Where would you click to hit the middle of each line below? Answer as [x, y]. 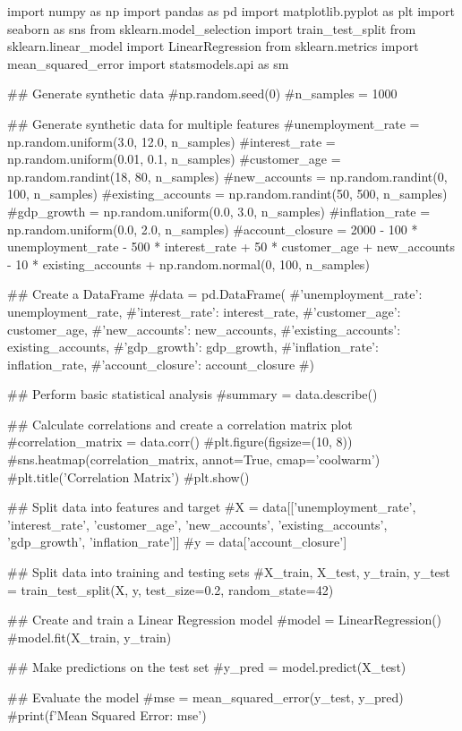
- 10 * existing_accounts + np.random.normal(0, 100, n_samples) [188, 263]
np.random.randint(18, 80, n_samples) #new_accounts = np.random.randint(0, [227, 176]
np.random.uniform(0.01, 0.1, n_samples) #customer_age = [174, 159]
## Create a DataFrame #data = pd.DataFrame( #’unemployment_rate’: [215, 294]
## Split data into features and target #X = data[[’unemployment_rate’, [212, 507]
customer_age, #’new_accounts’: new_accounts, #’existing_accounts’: [204, 329]
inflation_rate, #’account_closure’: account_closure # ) [161, 364]
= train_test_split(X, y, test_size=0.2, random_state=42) [171, 589]
